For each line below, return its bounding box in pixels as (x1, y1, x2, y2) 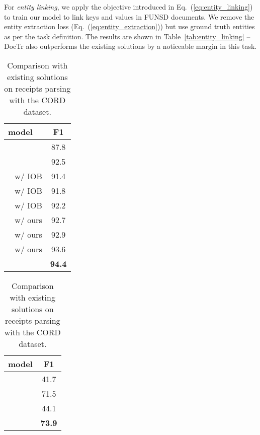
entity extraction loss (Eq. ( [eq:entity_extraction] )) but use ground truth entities (4, 21, 255, 32)
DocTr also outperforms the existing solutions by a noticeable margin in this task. (4, 41, 257, 51)
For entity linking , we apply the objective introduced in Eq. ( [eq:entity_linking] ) (4, 2, 253, 12)
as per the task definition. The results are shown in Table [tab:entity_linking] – (4, 31, 250, 41)
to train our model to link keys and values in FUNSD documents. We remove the (4, 11, 254, 22)
